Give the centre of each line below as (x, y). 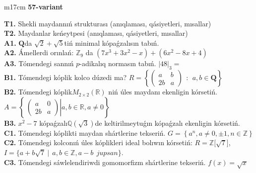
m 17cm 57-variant (33, 6)
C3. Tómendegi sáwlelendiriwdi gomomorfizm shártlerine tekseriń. (105, 162)
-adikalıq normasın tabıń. (118, 63)
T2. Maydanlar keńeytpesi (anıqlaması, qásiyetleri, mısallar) (96, 33)
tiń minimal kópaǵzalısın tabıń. (112, 43)
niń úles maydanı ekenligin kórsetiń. (163, 92)
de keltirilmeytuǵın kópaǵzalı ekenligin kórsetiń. (167, 123)
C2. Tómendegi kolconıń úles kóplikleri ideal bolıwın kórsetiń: (98, 142)
